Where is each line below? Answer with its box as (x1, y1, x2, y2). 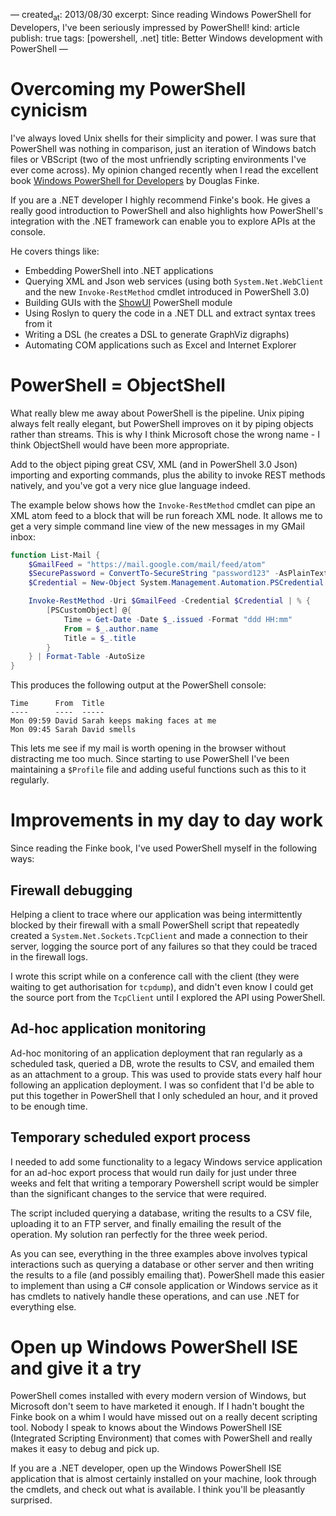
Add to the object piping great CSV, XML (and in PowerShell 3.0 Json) (10, 458, 298, 470)
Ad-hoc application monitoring (10, 1020, 207, 1038)
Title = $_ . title (63, 633, 137, 643)
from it (24, 317, 53, 329)
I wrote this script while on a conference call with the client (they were (10, 970, 300, 982)
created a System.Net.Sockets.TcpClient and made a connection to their (10, 929, 308, 941)
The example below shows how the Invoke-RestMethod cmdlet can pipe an (10, 499, 316, 511)
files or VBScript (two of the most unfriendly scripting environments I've (10, 153, 307, 165)
